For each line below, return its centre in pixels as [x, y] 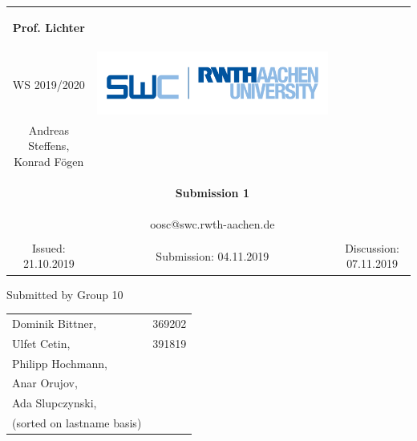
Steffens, [49, 146]
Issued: [49, 247]
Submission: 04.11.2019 [213, 255]
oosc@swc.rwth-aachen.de [213, 223]
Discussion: [372, 247]
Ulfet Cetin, [41, 343]
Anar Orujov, [45, 383]
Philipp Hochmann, [60, 363]
